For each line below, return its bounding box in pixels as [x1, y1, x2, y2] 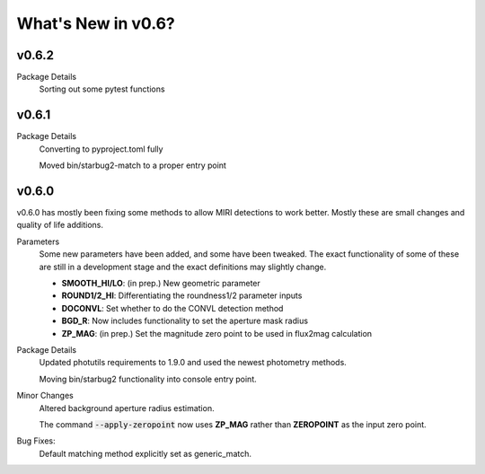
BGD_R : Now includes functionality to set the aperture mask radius [61, 315, 309, 327]
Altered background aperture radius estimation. [39, 402, 215, 413]
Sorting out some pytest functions [39, 83, 165, 94]
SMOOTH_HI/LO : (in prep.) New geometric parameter [61, 278, 260, 288]
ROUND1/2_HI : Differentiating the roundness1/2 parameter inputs [61, 290, 303, 301]
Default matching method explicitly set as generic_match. [39, 448, 251, 459]
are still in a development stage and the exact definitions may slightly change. [39, 261, 327, 272]
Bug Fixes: [16, 435, 56, 446]
